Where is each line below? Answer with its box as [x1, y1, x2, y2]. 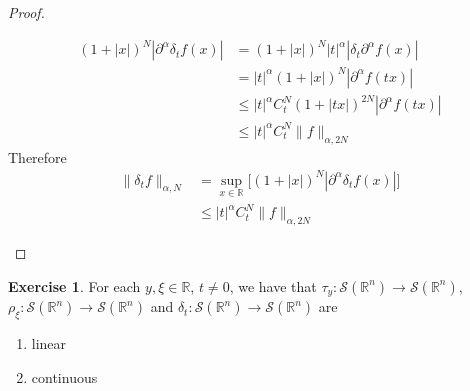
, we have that [229, 275, 317, 296]
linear [31, 333, 67, 354]
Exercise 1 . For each [8, 275, 141, 296]
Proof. [8, 2, 45, 22]
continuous [31, 366, 98, 387]
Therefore [8, 146, 67, 167]
